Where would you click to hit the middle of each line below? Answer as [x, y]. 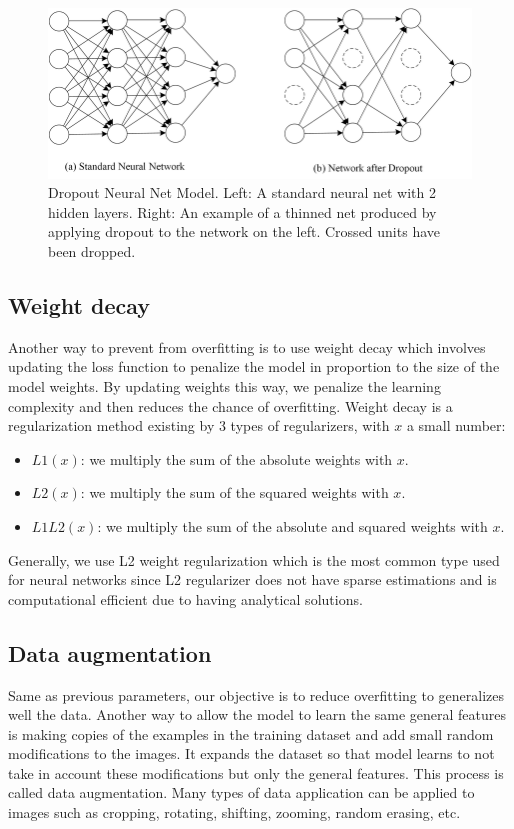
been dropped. [92, 250]
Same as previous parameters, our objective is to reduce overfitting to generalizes [256, 694]
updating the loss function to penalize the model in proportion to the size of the [254, 366]
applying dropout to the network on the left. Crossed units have [244, 231]
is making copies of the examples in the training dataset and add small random [251, 733]
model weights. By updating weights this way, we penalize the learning [224, 385]
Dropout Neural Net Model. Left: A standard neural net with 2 [242, 192]
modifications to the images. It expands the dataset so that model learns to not [251, 753]
